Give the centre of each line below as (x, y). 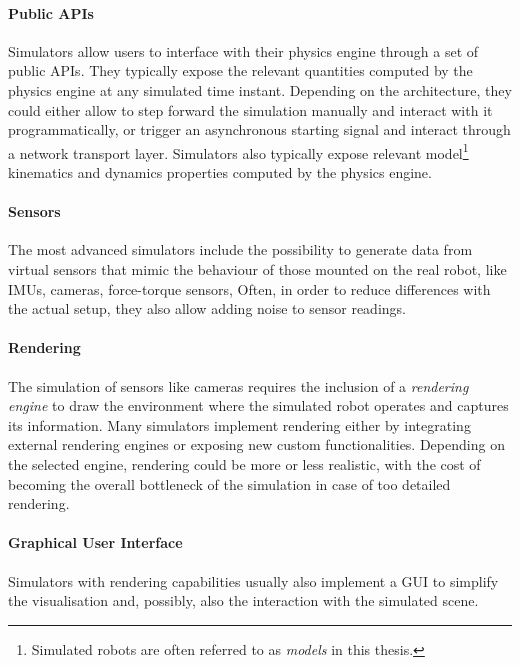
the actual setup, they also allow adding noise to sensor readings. (207, 308)
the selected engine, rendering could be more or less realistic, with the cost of (244, 463)
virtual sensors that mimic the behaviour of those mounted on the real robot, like (257, 269)
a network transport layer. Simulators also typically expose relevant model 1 (238, 151)
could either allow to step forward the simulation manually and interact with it (250, 109)
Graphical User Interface (95, 542)
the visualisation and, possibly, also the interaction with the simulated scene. (243, 600)
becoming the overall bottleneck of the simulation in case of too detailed (229, 483)
